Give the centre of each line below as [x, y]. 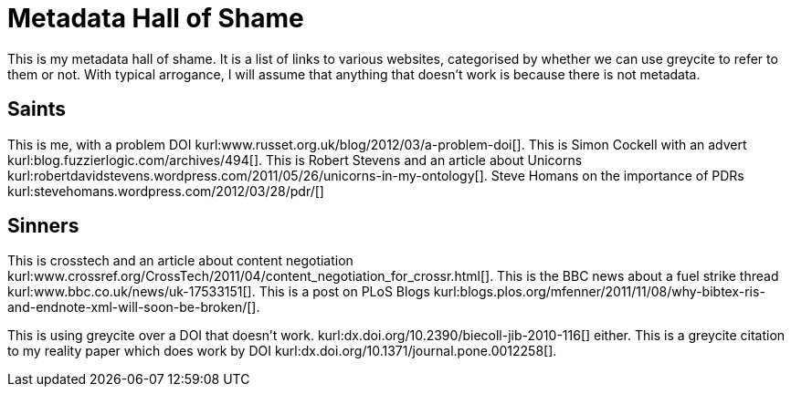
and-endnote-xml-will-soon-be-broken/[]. [134, 307]
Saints [37, 109]
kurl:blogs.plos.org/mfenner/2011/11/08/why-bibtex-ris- [599, 292]
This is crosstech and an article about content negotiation [180, 261]
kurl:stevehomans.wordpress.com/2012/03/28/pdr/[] [166, 191]
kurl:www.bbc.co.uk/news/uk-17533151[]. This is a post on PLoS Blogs [219, 292]
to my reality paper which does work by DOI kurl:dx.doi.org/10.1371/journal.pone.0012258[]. [282, 351]
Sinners [43, 226]
